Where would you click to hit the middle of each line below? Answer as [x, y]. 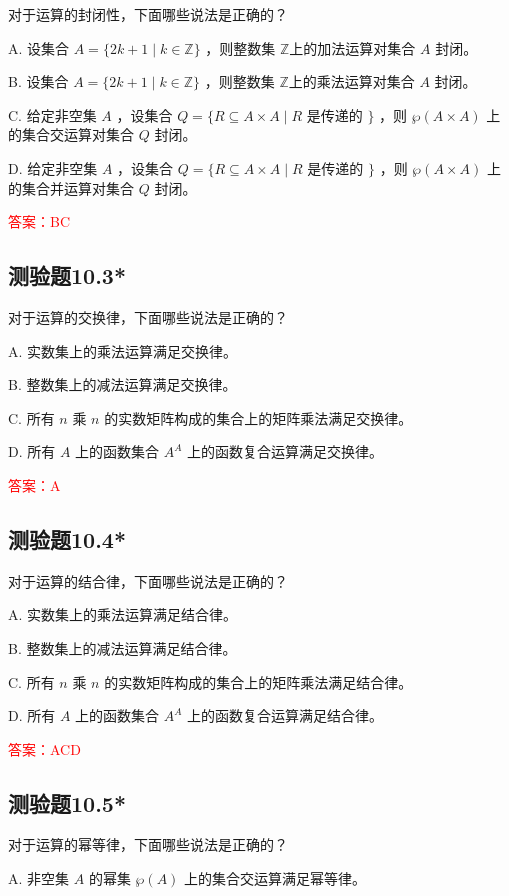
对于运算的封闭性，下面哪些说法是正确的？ [148, 14]
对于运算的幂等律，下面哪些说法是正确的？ [148, 844]
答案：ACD [44, 748]
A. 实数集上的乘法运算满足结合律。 [123, 614]
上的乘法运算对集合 [351, 81]
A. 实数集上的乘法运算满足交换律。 [123, 350]
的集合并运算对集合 [71, 187]
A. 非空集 [39, 878]
